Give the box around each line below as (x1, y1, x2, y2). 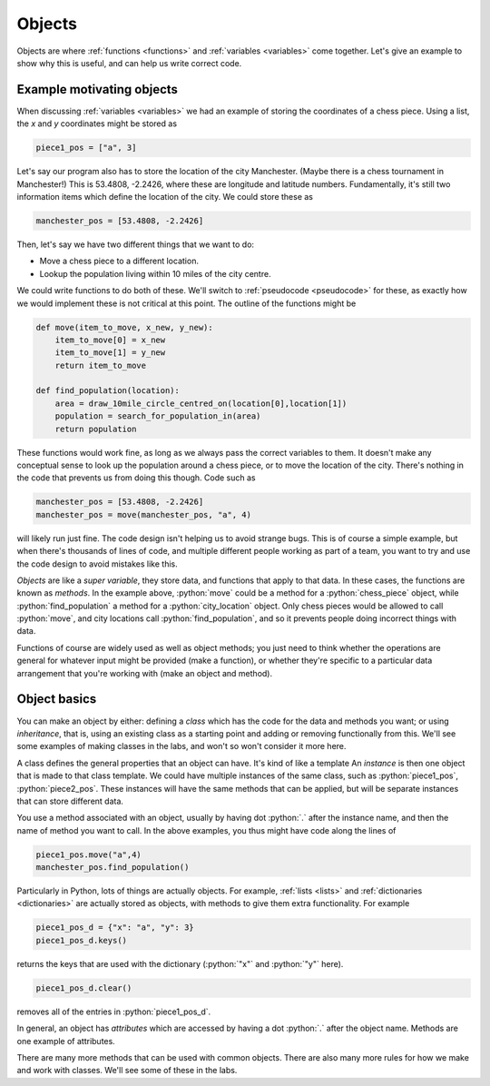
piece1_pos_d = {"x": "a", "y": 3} (35, 923, 194, 933)
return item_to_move (54, 360, 147, 370)
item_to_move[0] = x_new (54, 334, 166, 345)
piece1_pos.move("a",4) (35, 849, 142, 860)
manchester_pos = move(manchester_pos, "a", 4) (35, 509, 251, 519)
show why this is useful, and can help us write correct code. (16, 57, 242, 68)
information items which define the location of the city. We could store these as (16, 191, 313, 202)
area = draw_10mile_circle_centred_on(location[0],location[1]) (54, 398, 348, 409)
